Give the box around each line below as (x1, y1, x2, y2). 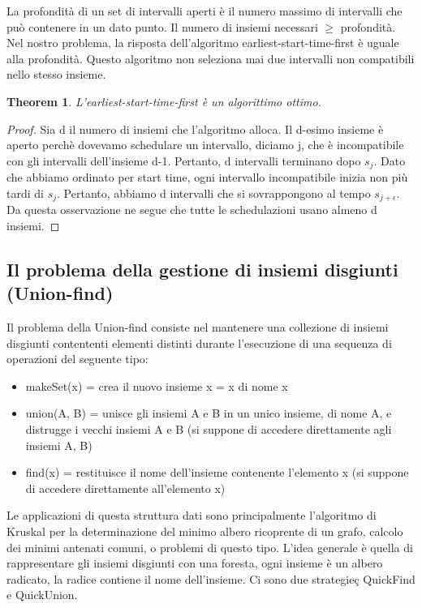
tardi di (6, 184, 44, 201)
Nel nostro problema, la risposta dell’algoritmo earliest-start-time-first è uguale (6, 34, 399, 51)
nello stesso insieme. (6, 66, 106, 83)
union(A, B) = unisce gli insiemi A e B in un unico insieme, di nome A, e (25, 405, 392, 422)
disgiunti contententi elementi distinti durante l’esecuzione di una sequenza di (6, 334, 392, 351)
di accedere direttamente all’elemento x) (25, 479, 226, 496)
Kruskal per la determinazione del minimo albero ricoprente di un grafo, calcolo (6, 522, 403, 539)
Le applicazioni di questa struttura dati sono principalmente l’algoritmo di (6, 507, 377, 524)
